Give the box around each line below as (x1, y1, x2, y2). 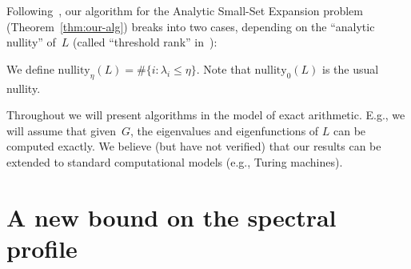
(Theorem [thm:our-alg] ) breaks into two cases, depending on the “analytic (6, 18, 375, 34)
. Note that (196, 60, 251, 77)
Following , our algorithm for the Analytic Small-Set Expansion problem (6, 2, 363, 18)
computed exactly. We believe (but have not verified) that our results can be (6, 138, 381, 155)
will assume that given (6, 122, 117, 139)
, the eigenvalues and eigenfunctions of (130, 122, 319, 139)
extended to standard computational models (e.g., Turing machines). (6, 153, 343, 170)
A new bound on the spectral (6, 200, 337, 233)
